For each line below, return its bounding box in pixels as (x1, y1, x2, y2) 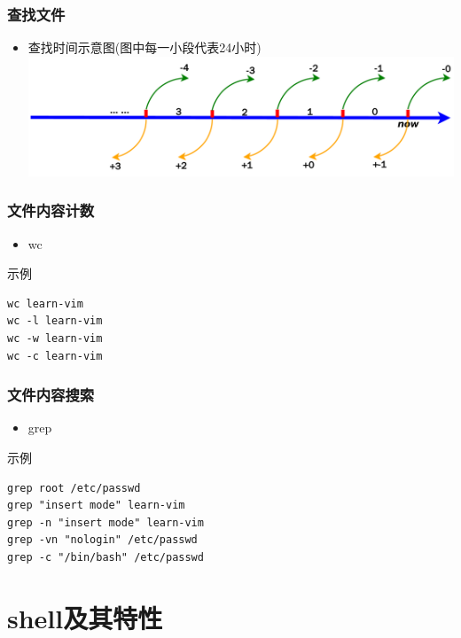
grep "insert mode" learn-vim (7, 499, 185, 512)
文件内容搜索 (7, 384, 95, 406)
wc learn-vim (7, 297, 83, 310)
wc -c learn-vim (7, 349, 103, 362)
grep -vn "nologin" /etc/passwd (7, 533, 198, 547)
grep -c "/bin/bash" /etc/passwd (7, 551, 204, 564)
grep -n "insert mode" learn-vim (7, 516, 204, 529)
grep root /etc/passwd (7, 481, 141, 494)
